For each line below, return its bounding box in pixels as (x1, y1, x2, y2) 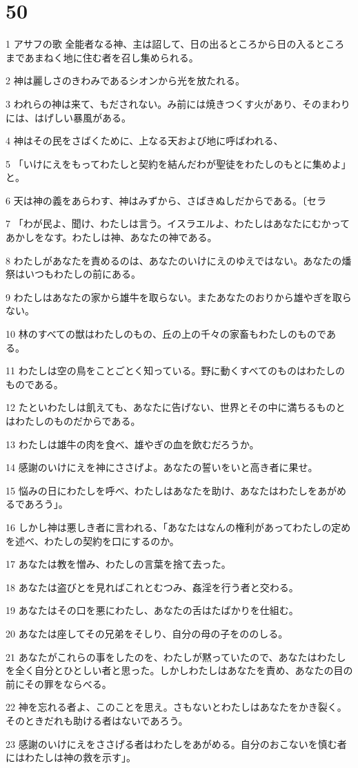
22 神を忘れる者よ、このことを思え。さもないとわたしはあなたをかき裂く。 (6, 700, 347, 714)
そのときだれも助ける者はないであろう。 (6, 713, 188, 727)
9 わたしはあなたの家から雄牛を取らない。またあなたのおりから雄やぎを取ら (6, 289, 352, 304)
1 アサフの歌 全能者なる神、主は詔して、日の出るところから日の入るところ (6, 37, 345, 51)
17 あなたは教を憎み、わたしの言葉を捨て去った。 (6, 557, 231, 571)
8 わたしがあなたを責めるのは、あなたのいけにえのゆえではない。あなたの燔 (6, 253, 352, 267)
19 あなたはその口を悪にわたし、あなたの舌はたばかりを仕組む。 (6, 603, 299, 617)
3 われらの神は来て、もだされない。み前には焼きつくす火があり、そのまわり (6, 96, 350, 111)
